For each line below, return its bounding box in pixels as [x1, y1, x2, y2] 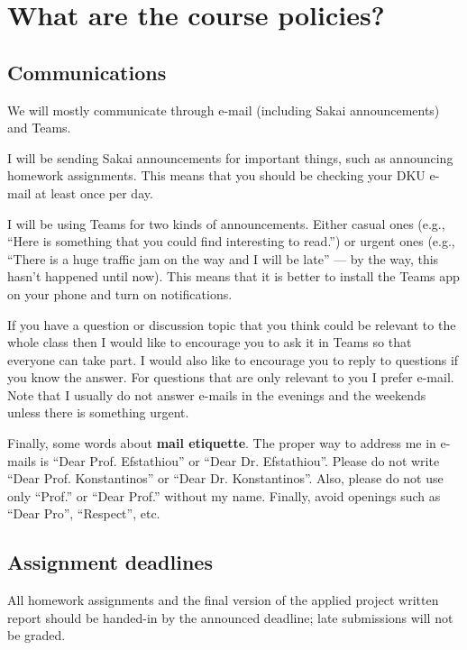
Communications [7, 58, 167, 86]
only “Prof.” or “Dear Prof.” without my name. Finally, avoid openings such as [7, 486, 441, 505]
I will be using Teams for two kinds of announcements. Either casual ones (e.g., [7, 214, 445, 233]
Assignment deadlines [7, 548, 213, 576]
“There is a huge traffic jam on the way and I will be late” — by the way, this [7, 249, 439, 268]
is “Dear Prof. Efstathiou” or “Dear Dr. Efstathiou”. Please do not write [40, 451, 440, 470]
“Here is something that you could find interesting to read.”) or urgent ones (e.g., [7, 232, 455, 251]
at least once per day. [35, 183, 153, 202]
